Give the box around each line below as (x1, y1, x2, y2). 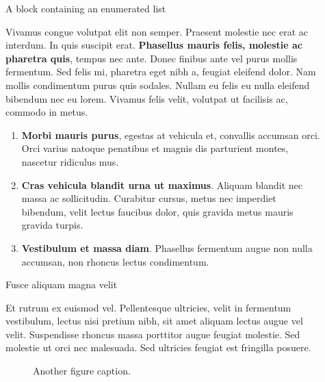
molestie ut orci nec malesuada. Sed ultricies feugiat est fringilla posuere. (5, 340, 311, 355)
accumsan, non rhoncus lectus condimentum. (21, 254, 209, 268)
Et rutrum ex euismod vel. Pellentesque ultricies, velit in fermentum (5, 300, 291, 314)
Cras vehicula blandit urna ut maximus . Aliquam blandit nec (21, 177, 302, 192)
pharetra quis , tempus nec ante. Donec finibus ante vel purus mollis (5, 51, 298, 65)
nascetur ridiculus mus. (21, 154, 119, 168)
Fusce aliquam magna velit (5, 277, 118, 292)
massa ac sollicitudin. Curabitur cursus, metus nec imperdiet (21, 191, 276, 205)
